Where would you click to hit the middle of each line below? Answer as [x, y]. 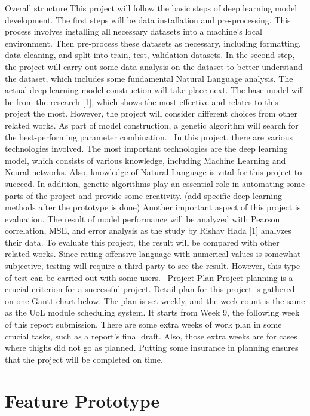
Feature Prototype [82, 400]
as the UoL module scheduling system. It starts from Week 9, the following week [152, 312]
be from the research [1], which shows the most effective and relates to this [142, 101]
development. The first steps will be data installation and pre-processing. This [148, 19]
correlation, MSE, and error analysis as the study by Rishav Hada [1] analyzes [148, 230]
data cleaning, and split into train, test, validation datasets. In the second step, [150, 55]
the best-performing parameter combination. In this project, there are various [149, 137]
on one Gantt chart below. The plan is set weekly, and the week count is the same [155, 300]
